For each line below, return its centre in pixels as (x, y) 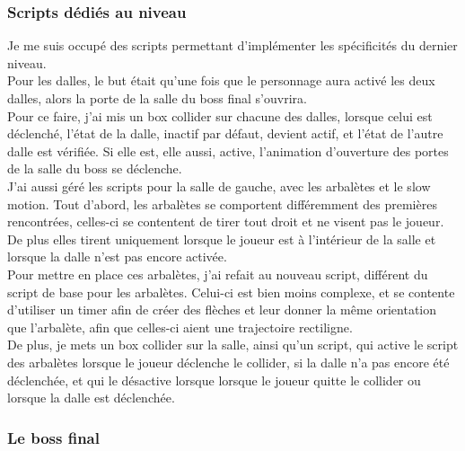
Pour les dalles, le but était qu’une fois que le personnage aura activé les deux (221, 80)
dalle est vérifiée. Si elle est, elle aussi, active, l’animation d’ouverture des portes (228, 150)
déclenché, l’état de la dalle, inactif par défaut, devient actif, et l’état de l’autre (225, 133)
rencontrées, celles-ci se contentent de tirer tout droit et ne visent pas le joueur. (226, 221)
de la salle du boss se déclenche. (95, 168)
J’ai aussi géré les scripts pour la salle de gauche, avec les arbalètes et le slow (219, 186)
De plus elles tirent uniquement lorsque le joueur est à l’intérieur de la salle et (222, 239)
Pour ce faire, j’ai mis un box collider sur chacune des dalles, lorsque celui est (220, 115)
